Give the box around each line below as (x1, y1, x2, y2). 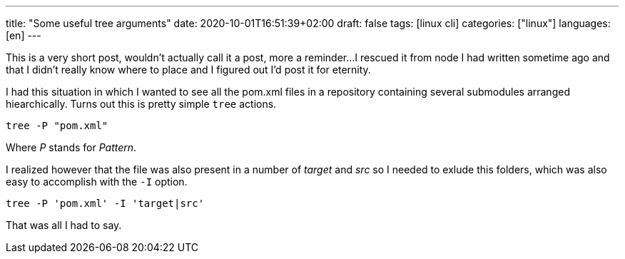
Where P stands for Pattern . (6, 141, 137, 153)
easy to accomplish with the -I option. (6, 176, 188, 188)
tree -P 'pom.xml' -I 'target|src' (6, 198, 205, 209)
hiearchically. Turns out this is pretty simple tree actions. (6, 98, 277, 110)
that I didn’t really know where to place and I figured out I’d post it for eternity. (6, 64, 371, 76)
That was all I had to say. (6, 219, 122, 231)
